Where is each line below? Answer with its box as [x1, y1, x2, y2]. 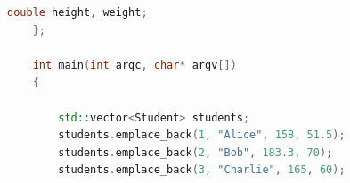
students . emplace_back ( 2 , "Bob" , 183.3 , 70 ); [58, 146, 333, 159]
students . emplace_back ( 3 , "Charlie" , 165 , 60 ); [58, 163, 346, 177]
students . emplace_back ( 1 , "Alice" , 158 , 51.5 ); [58, 129, 346, 142]
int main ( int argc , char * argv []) [32, 58, 237, 71]
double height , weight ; [7, 6, 148, 19]
